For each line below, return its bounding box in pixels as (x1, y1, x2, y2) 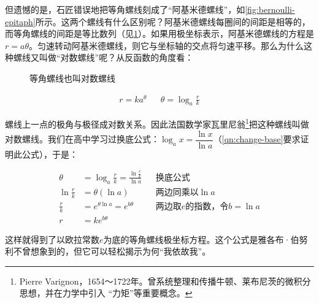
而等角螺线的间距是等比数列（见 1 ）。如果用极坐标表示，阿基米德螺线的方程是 (5, 27, 314, 40)
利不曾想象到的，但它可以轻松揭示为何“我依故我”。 (5, 245, 211, 258)
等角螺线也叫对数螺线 (29, 71, 115, 84)
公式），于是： (21, 147, 78, 160)
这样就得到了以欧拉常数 (5, 232, 99, 245)
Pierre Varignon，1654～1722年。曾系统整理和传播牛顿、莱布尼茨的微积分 (19, 274, 311, 287)
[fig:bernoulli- (245, 3, 295, 15)
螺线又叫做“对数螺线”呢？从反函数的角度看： (13, 51, 194, 64)
